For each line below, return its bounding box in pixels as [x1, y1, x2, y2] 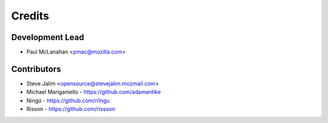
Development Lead [11, 32, 84, 42]
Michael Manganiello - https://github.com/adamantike [26, 88, 161, 96]
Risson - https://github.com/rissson [26, 105, 115, 113]
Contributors [11, 64, 61, 74]
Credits [11, 9, 50, 22]
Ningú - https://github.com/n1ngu [26, 97, 110, 104]
